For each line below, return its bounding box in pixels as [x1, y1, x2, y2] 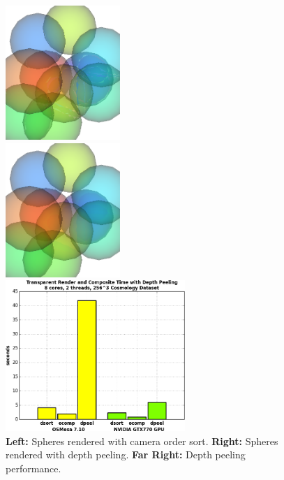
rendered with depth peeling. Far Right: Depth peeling [6, 447, 246, 462]
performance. [6, 460, 61, 475]
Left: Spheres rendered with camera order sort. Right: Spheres [6, 433, 278, 448]
